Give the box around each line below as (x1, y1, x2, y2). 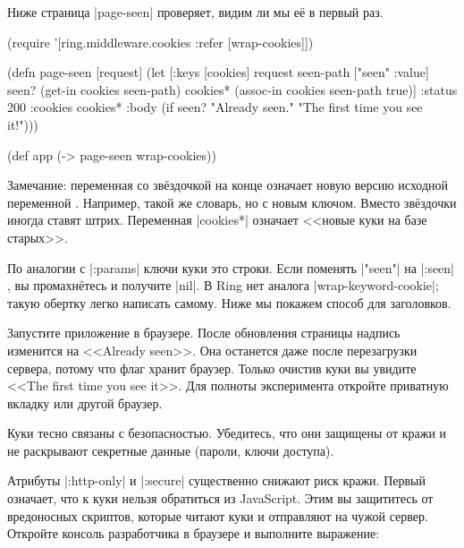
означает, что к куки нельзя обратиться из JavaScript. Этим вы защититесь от (7, 489, 434, 508)
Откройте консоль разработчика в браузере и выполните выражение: (7, 524, 380, 543)
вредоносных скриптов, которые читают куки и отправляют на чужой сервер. (7, 506, 428, 525)
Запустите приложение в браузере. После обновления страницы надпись (7, 323, 401, 342)
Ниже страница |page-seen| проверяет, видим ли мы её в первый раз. (7, 3, 384, 21)
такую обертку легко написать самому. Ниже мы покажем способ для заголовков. (7, 293, 451, 312)
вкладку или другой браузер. (7, 393, 163, 412)
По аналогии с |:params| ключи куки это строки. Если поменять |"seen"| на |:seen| (7, 258, 455, 277)
